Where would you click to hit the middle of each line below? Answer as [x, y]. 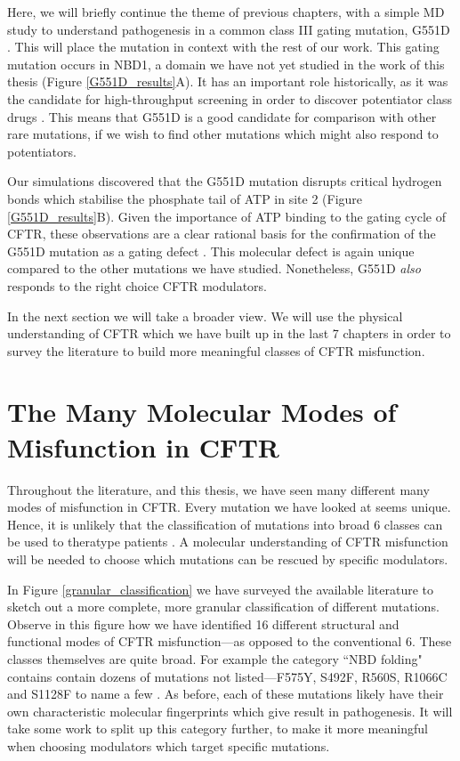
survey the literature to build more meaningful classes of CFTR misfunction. [216, 350]
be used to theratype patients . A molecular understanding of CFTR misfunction [228, 542]
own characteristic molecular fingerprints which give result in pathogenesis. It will [230, 711]
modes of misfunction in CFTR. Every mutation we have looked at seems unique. [229, 507]
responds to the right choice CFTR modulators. [137, 285]
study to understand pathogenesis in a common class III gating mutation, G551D [229, 29]
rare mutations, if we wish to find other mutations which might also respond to [223, 134]
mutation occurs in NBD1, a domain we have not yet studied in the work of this [226, 64]
